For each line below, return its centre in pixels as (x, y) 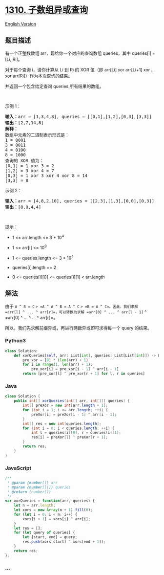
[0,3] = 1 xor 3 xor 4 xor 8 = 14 (46, 176)
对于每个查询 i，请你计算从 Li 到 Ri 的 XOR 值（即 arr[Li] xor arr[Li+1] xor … (80, 69)
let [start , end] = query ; (50, 537)
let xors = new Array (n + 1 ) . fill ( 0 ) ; (53, 510)
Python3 (15, 341)
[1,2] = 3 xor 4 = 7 (30, 171)
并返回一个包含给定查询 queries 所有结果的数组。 (54, 86)
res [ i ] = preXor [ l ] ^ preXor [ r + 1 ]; (70, 437)
